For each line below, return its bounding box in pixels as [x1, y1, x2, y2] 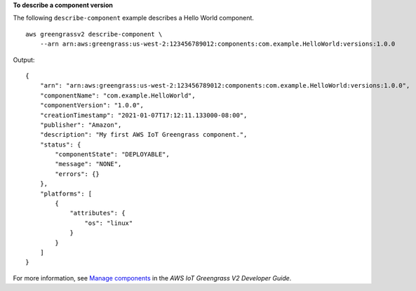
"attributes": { [69, 209, 126, 217]
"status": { [39, 140, 81, 149]
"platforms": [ [39, 189, 93, 198]
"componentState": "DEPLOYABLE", [55, 151, 170, 158]
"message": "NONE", [55, 160, 122, 168]
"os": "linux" [84, 219, 133, 227]
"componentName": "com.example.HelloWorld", [39, 91, 196, 100]
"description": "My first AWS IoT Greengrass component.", [39, 130, 248, 139]
